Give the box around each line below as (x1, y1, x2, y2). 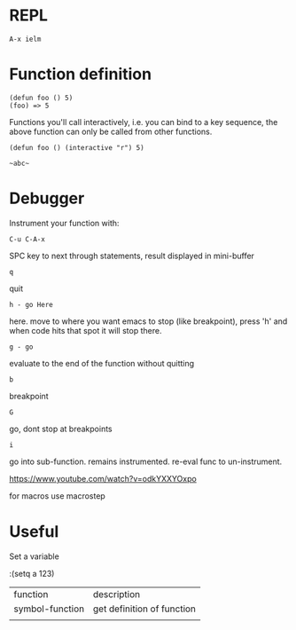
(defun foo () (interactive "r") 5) (9, 143, 144, 152)
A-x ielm (9, 35, 42, 43)
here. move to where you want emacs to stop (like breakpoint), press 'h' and (9, 316, 288, 327)
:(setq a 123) (9, 568, 55, 579)
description (92, 587, 140, 600)
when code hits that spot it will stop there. (9, 325, 162, 335)
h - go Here (9, 300, 53, 309)
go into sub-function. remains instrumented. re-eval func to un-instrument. (9, 456, 283, 467)
